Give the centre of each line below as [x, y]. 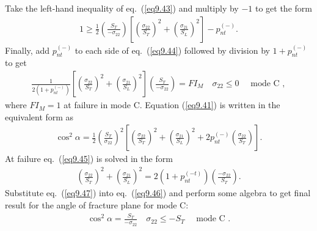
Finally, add [27, 50]
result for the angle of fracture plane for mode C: [97, 204]
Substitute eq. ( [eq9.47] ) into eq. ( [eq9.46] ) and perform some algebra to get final [158, 193]
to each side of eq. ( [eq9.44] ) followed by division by [172, 50]
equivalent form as [39, 116]
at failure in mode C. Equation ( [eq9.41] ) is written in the [172, 105]
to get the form [283, 8]
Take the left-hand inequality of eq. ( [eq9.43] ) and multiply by [122, 8]
